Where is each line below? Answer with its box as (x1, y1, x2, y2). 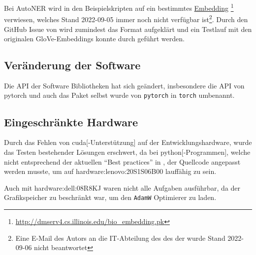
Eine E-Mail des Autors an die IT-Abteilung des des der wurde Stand (15, 232, 225, 243)
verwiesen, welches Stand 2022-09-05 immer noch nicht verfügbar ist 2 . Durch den (4, 13, 248, 24)
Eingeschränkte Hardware (4, 114, 138, 129)
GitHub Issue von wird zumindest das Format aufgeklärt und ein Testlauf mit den (4, 24, 252, 34)
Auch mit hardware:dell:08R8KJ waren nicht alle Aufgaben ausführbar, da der (4, 182, 240, 193)
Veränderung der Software (4, 57, 141, 73)
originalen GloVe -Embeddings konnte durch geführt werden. (4, 33, 185, 44)
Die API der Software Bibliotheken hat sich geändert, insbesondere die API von (4, 80, 245, 90)
